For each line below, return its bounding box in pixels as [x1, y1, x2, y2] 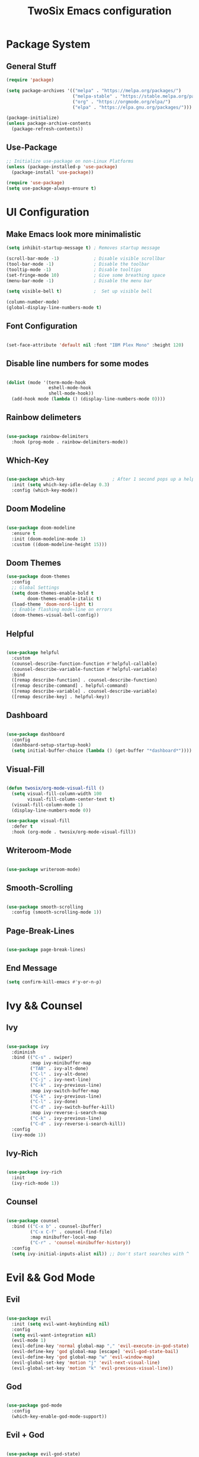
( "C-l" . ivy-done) [30, 1099, 78, 1105]
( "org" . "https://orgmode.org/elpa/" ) [72, 99, 171, 105]
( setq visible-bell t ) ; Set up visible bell [6, 288, 152, 295]
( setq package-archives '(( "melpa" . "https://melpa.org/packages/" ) [6, 87, 182, 93]
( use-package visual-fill [6, 818, 70, 824]
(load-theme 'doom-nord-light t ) [11, 601, 94, 607]
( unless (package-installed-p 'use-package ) [6, 163, 118, 170]
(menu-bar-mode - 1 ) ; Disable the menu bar [6, 277, 152, 283]
